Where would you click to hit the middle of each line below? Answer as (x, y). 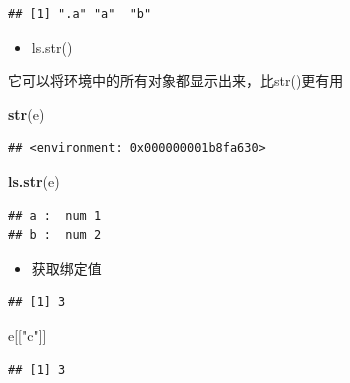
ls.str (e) (34, 180)
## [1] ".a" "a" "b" (80, 14)
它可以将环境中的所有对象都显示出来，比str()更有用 (176, 80)
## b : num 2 (55, 235)
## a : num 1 (55, 215)
